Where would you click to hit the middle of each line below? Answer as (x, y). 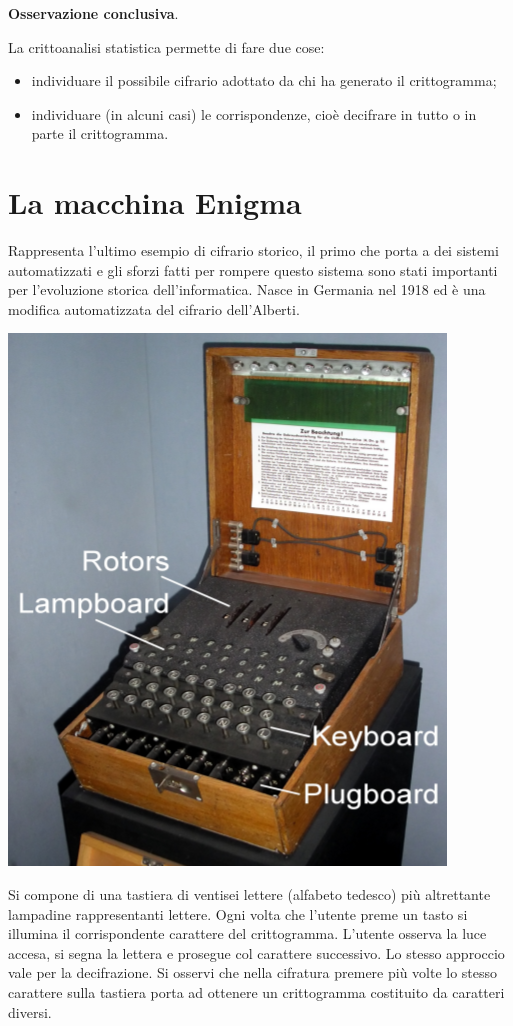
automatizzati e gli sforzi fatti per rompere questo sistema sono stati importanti (253, 269)
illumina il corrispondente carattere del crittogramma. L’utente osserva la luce (247, 933)
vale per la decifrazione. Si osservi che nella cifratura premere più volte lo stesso (253, 972)
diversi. (30, 1011)
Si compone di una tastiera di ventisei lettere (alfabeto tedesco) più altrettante (249, 894)
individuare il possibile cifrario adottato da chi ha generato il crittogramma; (264, 80)
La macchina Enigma (155, 202)
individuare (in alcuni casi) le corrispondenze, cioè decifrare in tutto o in (254, 113)
